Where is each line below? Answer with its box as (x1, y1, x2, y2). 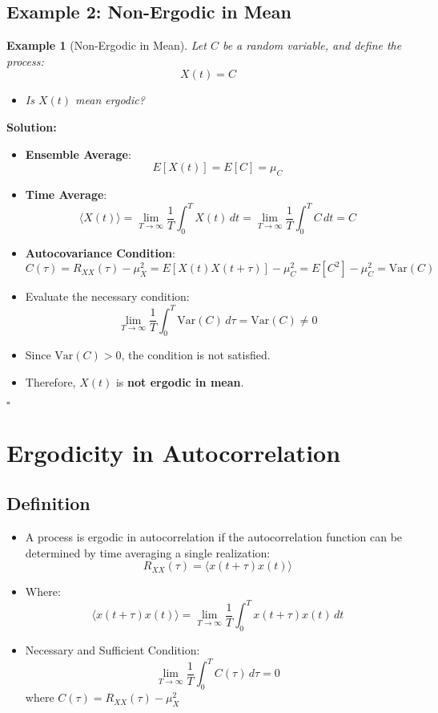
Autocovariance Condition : (25, 244, 175, 261)
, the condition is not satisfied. (121, 346, 271, 363)
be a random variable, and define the (222, 37, 402, 54)
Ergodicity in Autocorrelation (6, 435, 341, 468)
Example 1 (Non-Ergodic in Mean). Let (6, 37, 207, 54)
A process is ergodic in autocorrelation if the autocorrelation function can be (25, 529, 403, 545)
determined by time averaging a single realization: (25, 544, 271, 561)
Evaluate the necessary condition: (25, 288, 190, 305)
